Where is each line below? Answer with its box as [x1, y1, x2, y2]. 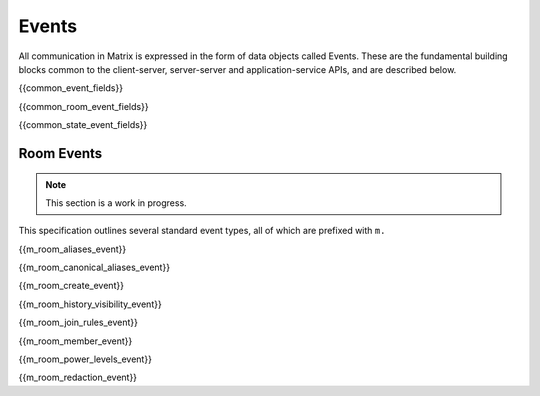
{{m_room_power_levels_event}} [18, 353, 152, 365]
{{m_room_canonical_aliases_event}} [18, 261, 170, 274]
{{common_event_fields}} [18, 82, 124, 94]
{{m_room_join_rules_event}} [18, 316, 139, 329]
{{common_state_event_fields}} [18, 119, 148, 131]
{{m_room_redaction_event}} [18, 371, 138, 384]
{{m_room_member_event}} [18, 335, 133, 347]
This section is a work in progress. [45, 196, 187, 209]
